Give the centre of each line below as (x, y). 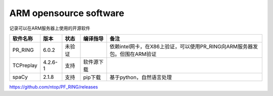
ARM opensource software (67, 13)
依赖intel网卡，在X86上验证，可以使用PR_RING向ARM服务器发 (184, 46)
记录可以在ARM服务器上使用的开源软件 (50, 28)
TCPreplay (25, 65)
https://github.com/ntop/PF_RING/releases (54, 87)
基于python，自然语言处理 (141, 77)
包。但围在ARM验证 (133, 54)
